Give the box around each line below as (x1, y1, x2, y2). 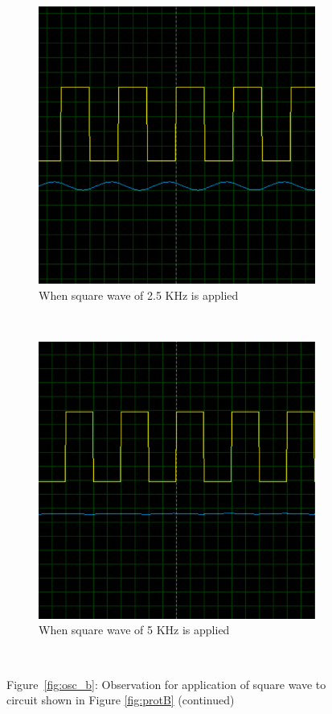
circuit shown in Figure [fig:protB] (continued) (6, 691, 235, 708)
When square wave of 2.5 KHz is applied (39, 286, 239, 303)
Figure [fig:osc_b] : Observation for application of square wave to (6, 675, 326, 692)
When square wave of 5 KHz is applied (39, 621, 230, 638)
